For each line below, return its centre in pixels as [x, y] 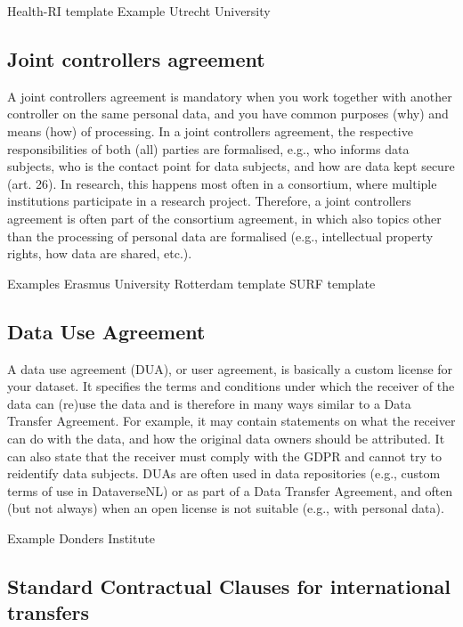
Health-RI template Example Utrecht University [139, 11]
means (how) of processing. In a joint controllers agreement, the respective [210, 130]
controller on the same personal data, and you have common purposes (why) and [228, 114]
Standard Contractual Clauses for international [229, 586]
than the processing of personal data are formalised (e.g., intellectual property [220, 236]
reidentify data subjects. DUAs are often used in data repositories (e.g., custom [224, 473]
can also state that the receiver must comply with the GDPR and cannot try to [224, 456]
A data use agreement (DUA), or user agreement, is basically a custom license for [230, 368]
